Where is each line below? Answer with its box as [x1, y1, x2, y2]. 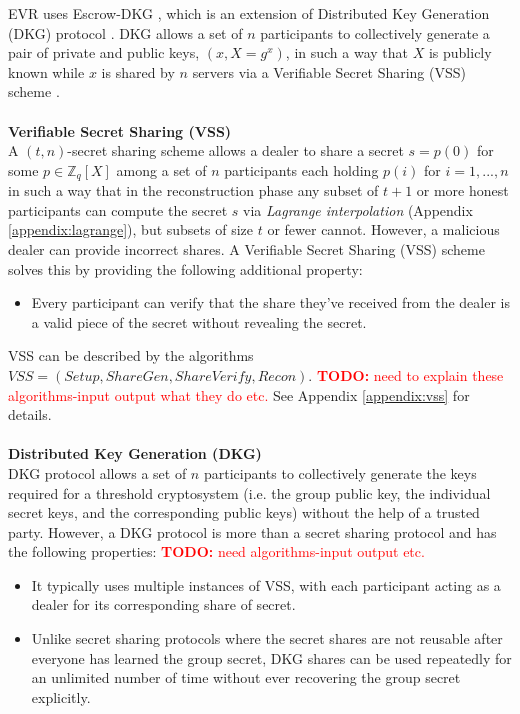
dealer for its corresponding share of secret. [31, 594, 296, 615]
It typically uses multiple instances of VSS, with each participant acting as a [31, 574, 501, 595]
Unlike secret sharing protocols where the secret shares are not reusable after [31, 628, 503, 649]
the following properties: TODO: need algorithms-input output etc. [8, 541, 425, 562]
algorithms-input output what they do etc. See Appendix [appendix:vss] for [8, 384, 470, 405]
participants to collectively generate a [260, 22, 490, 43]
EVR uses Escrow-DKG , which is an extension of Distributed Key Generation [8, 3, 490, 23]
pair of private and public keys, [8, 42, 200, 63]
